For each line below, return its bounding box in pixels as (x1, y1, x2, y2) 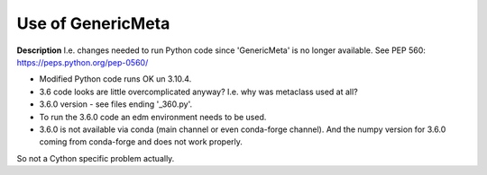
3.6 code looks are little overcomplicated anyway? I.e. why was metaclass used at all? (39, 86, 358, 97)
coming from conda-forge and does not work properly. (39, 136, 243, 147)
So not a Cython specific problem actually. (16, 153, 175, 163)
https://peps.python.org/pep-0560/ (16, 57, 149, 67)
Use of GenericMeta (16, 13, 170, 33)
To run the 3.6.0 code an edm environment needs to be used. (39, 111, 267, 122)
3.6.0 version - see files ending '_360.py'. (39, 99, 193, 109)
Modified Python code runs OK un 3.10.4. (39, 74, 192, 84)
